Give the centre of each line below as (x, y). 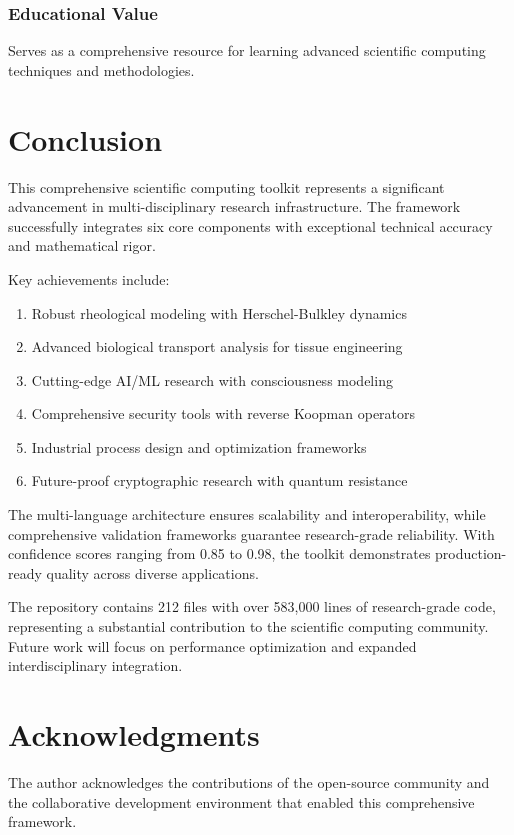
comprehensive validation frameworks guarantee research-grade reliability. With (251, 533)
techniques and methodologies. (101, 69)
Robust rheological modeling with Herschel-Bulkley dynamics (219, 312)
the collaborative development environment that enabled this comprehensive (241, 801)
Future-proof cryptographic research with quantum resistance (219, 480)
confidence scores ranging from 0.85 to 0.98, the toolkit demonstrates (219, 553)
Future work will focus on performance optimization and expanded (212, 645)
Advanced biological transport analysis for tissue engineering (217, 346)
